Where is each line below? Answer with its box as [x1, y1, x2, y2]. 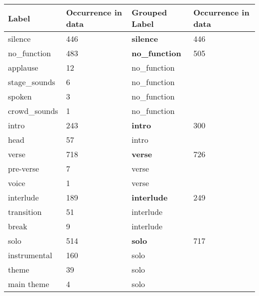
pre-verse [8, 163, 39, 174]
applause [8, 62, 38, 73]
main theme [8, 278, 49, 290]
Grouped [131, 6, 167, 18]
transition [8, 206, 42, 217]
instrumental [8, 249, 52, 261]
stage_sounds [8, 76, 55, 88]
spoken [8, 91, 32, 102]
